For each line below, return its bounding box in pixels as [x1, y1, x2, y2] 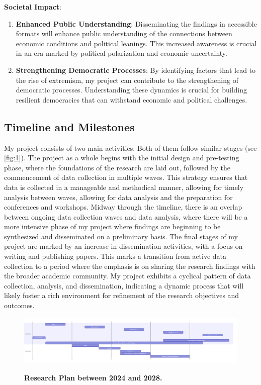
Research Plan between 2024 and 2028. [24, 372, 162, 382]
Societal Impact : [4, 2, 61, 12]
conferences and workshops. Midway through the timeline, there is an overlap [4, 202, 242, 212]
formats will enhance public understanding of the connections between [16, 28, 232, 39]
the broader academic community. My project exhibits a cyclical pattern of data [4, 270, 251, 281]
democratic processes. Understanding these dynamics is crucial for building [16, 84, 247, 95]
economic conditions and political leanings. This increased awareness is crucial [16, 38, 257, 48]
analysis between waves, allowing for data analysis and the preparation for [4, 191, 233, 202]
